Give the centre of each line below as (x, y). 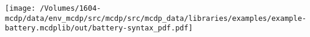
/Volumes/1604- (70, 8)
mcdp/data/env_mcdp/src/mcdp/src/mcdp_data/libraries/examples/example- (156, 18)
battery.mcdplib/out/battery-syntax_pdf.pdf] (99, 28)
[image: (20, 8)
